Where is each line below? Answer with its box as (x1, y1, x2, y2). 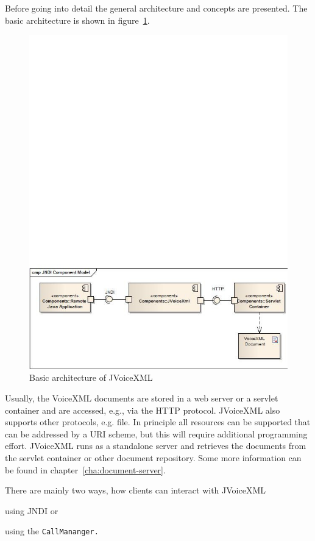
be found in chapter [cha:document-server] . (5, 463, 166, 476)
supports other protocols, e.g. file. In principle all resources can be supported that (5, 415, 311, 428)
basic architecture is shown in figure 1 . (5, 13, 150, 26)
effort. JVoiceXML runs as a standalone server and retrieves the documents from (5, 439, 306, 452)
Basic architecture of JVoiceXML (29, 371, 153, 384)
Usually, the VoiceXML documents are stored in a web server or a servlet (5, 392, 278, 405)
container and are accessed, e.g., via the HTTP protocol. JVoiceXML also (5, 403, 280, 416)
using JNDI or (5, 504, 58, 517)
